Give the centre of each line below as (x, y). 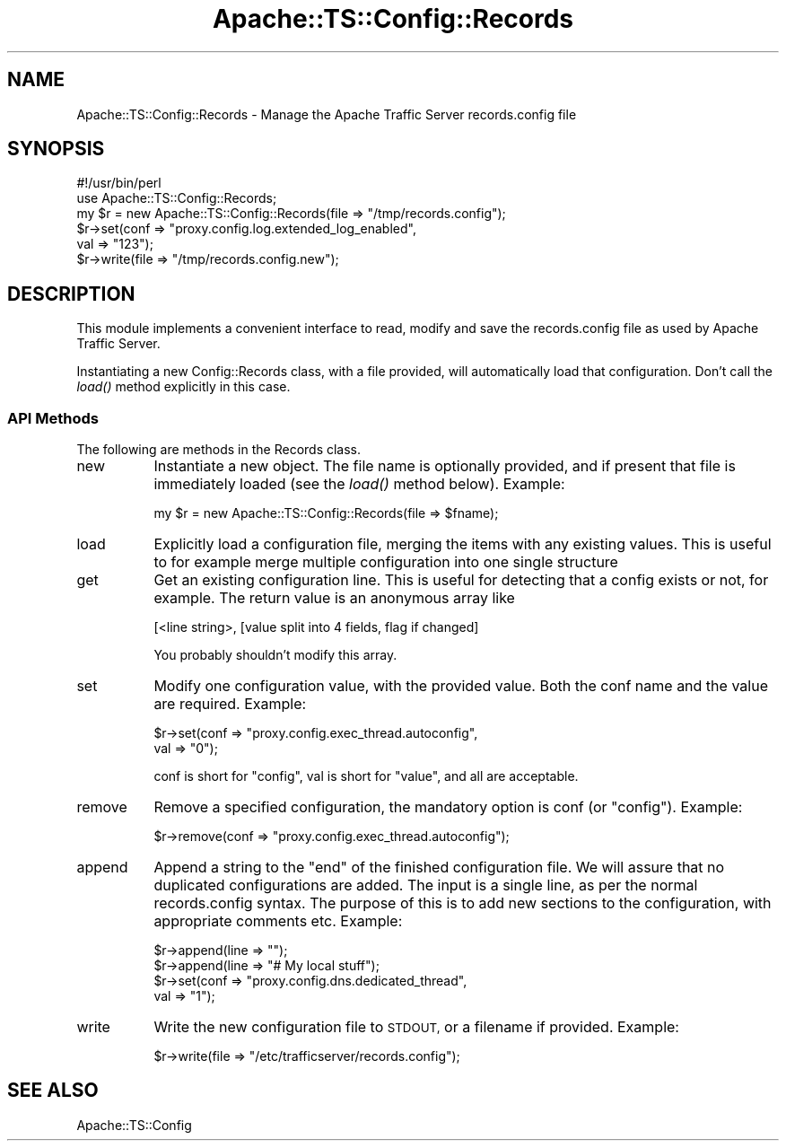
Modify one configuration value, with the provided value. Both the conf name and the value (461, 686)
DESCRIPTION (71, 294)
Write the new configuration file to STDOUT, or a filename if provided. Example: (416, 1027)
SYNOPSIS (56, 149)
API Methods (53, 418)
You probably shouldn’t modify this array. (275, 655)
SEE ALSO (53, 1091)
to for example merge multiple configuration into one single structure (386, 562)
